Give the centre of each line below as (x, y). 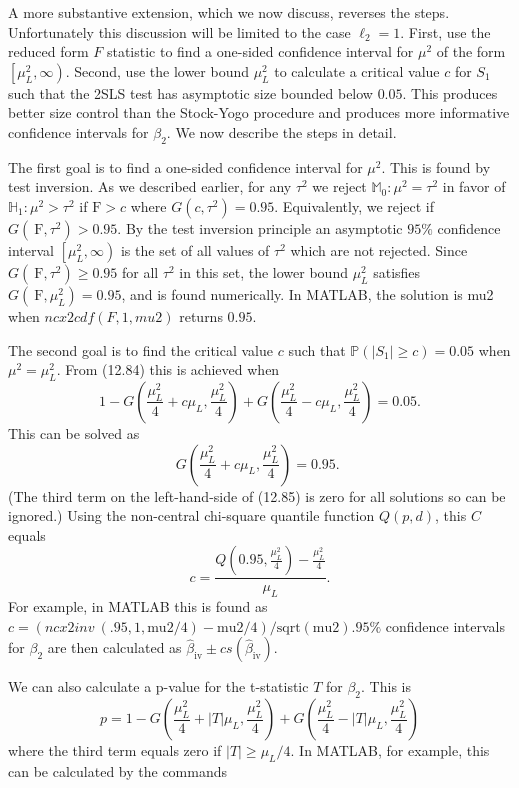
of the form (471, 51)
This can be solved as (74, 432)
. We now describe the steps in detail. (281, 131)
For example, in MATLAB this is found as (138, 606)
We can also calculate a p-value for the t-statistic (158, 686)
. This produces (450, 92)
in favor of (474, 186)
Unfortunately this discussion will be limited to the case (179, 31)
